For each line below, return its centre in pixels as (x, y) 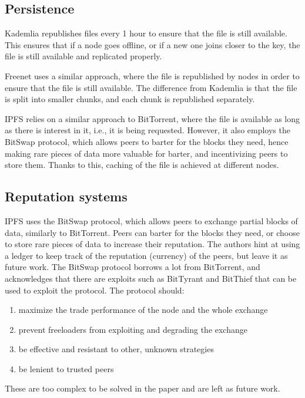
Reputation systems (66, 196)
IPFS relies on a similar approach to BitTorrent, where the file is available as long (152, 118)
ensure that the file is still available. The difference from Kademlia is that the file (151, 87)
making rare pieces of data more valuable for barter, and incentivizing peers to (146, 153)
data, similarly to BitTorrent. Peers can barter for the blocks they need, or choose (152, 232)
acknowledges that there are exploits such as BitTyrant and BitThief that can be (151, 278)
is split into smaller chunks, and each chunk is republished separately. (130, 99)
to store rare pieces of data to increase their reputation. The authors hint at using (152, 244)
